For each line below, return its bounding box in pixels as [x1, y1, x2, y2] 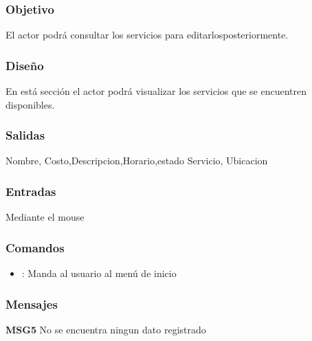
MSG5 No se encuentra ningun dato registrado [5, 322, 206, 336]
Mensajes [5, 295, 58, 312]
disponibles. [5, 97, 55, 111]
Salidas [5, 126, 45, 144]
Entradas [5, 182, 56, 199]
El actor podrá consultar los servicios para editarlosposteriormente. [5, 27, 289, 42]
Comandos [5, 239, 65, 256]
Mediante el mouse [5, 210, 85, 224]
